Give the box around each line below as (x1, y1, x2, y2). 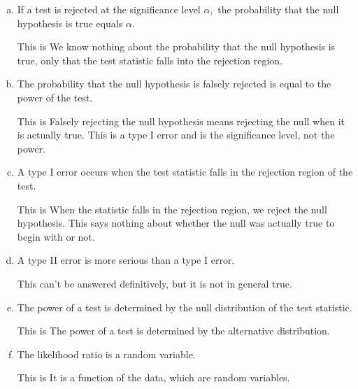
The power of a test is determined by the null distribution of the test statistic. (17, 299, 352, 314)
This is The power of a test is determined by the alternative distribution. (17, 323, 330, 338)
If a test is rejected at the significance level (17, 2, 201, 16)
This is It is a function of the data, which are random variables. (17, 370, 290, 385)
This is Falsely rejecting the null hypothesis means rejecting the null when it (17, 113, 345, 128)
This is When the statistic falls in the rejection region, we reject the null (17, 201, 327, 216)
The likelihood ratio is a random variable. (17, 346, 196, 361)
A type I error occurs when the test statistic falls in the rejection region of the (17, 164, 353, 179)
